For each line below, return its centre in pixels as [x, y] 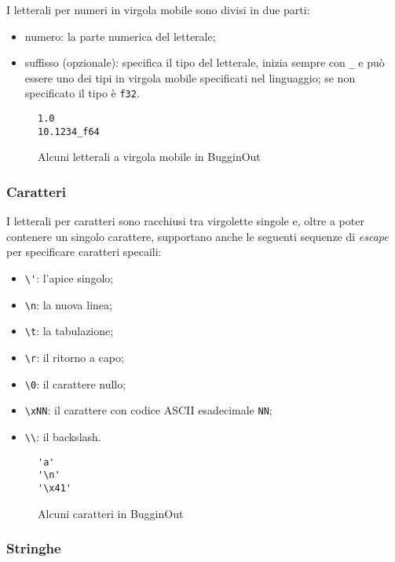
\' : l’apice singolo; [69, 278]
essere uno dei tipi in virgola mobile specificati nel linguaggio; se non [190, 77]
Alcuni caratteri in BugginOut [111, 513]
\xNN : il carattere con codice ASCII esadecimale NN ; [148, 410]
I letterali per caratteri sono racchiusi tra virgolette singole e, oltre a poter [185, 221]
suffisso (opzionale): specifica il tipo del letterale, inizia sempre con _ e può [205, 62]
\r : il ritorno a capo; [74, 357]
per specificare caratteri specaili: [84, 252]
